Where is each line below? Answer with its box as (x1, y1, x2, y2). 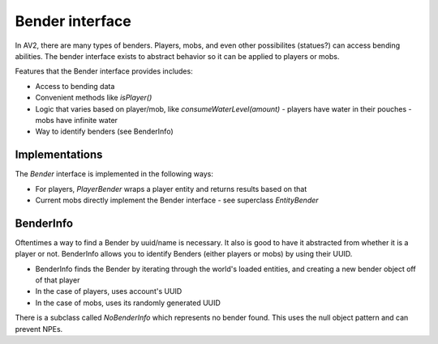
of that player (35, 275, 80, 285)
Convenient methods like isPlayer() (35, 93, 152, 103)
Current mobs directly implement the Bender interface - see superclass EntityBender (35, 195, 320, 205)
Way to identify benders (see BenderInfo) (35, 126, 174, 137)
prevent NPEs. (15, 324, 63, 333)
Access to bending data (35, 81, 115, 91)
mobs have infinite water (35, 115, 118, 125)
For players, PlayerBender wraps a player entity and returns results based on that (35, 184, 307, 193)
